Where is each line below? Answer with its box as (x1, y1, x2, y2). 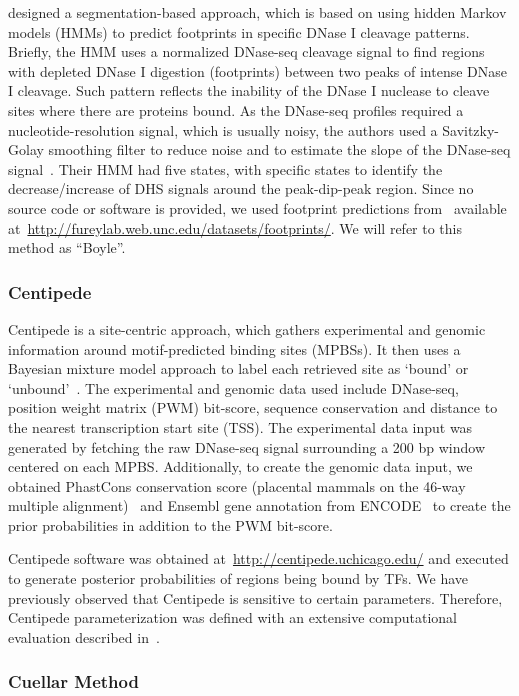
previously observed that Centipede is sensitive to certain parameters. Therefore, (8, 587, 503, 608)
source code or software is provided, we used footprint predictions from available (8, 197, 507, 218)
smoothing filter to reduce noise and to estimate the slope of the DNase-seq (48, 139, 511, 160)
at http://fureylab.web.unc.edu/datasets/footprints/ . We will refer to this (8, 217, 462, 238)
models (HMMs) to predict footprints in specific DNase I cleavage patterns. (8, 21, 470, 42)
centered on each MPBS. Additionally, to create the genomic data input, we (8, 456, 473, 477)
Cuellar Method (8, 669, 139, 694)
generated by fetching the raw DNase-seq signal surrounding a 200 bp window (8, 436, 486, 457)
